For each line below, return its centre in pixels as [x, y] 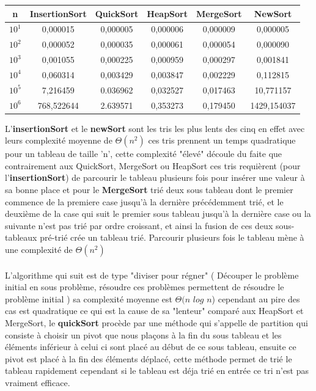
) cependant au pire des [256, 298]
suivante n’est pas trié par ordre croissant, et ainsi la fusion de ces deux [139, 225]
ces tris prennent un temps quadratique [222, 140]
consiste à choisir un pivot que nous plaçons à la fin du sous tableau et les [143, 334]
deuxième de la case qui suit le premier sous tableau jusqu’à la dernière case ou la [158, 214]
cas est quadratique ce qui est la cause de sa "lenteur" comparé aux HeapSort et [154, 311]
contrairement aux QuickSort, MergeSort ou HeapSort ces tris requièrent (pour [153, 165]
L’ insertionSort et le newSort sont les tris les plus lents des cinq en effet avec [155, 128]
